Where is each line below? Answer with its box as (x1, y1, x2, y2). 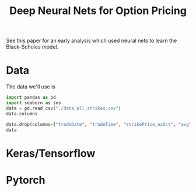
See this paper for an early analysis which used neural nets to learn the (6, 37, 177, 44)
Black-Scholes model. (6, 43, 59, 50)
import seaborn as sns (6, 100, 61, 106)
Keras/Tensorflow (6, 146, 96, 160)
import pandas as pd (6, 95, 57, 101)
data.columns (6, 111, 38, 116)
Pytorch (6, 173, 45, 187)
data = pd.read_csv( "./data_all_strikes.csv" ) (6, 105, 121, 111)
